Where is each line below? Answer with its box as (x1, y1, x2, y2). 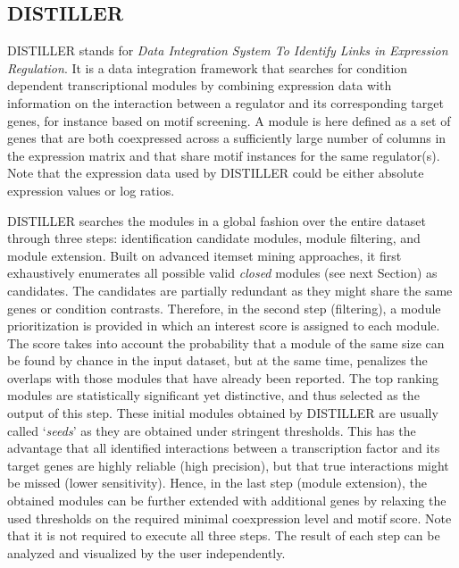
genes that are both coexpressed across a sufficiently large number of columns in (7, 129, 446, 147)
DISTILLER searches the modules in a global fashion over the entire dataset (7, 211, 426, 230)
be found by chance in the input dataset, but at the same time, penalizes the (7, 351, 428, 370)
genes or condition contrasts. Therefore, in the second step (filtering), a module (7, 298, 441, 317)
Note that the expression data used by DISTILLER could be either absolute (7, 163, 424, 182)
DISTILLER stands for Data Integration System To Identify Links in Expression (7, 41, 448, 60)
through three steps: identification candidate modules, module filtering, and (7, 229, 421, 247)
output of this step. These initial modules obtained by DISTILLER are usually (7, 404, 438, 422)
